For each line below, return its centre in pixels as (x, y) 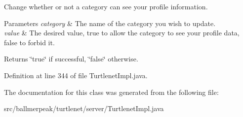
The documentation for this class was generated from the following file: (111, 92)
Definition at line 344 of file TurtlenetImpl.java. (76, 75)
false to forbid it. (29, 42)
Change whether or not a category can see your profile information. (106, 6)
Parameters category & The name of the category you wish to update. (110, 23)
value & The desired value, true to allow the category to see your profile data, (122, 33)
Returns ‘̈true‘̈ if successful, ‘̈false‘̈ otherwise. (71, 59)
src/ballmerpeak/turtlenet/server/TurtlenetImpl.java (84, 108)
